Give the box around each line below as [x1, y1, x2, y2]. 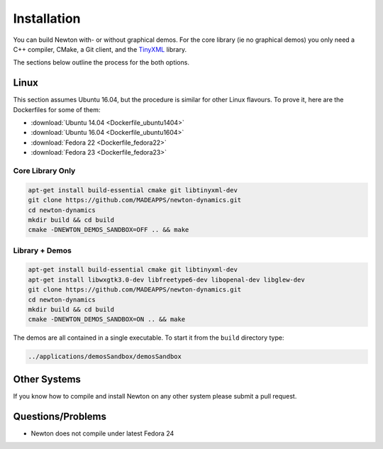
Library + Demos [13, 245, 72, 255]
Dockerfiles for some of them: [13, 105, 101, 113]
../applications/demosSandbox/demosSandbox [28, 353, 182, 361]
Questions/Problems [13, 410, 106, 422]
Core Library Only [13, 165, 76, 175]
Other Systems [13, 373, 82, 385]
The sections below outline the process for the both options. [13, 58, 189, 67]
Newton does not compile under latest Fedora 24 [30, 429, 174, 438]
